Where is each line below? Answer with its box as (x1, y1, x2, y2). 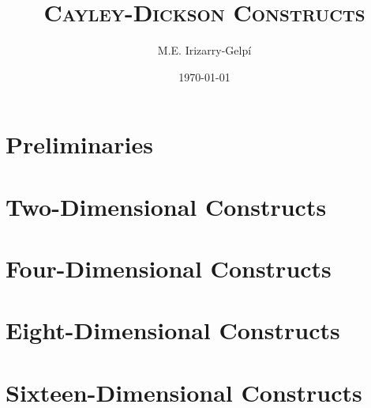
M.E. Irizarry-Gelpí (157, 42, 252, 59)
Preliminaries (6, 128, 153, 161)
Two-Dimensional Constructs (6, 190, 327, 222)
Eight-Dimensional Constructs (6, 314, 340, 346)
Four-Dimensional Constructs (6, 252, 332, 285)
